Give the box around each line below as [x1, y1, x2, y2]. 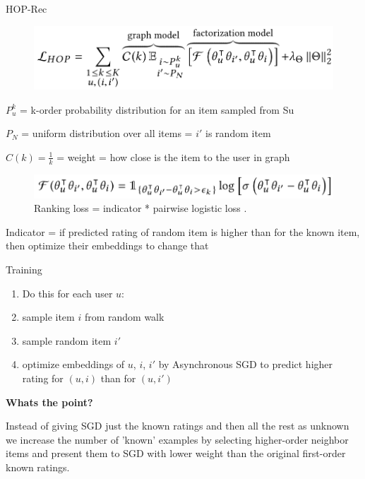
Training [6, 262, 42, 277]
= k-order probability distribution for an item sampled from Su [20, 102, 294, 117]
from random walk [84, 309, 164, 324]
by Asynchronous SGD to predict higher [158, 357, 333, 372]
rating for [22, 371, 64, 385]
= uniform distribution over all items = [21, 126, 193, 141]
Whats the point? [6, 394, 93, 409]
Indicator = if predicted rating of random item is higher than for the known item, [6, 224, 360, 239]
